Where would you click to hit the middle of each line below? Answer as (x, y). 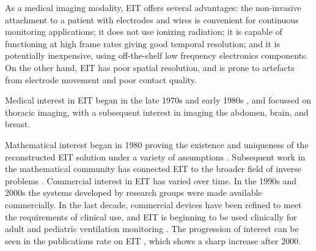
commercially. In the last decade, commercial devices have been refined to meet (153, 204)
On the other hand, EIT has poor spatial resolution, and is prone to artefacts (150, 67)
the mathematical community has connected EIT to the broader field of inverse (153, 169)
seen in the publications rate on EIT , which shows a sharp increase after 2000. (153, 240)
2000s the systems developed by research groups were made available (134, 193)
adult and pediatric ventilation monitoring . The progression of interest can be (152, 229)
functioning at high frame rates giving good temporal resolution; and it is (143, 43)
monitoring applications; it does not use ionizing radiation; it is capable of (144, 32)
